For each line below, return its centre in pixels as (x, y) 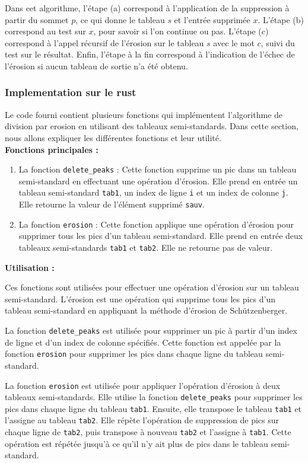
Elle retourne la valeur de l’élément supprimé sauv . (112, 204)
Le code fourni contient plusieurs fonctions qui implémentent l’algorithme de (144, 114)
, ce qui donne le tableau (120, 19)
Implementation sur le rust (71, 92)
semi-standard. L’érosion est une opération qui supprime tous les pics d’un (140, 298)
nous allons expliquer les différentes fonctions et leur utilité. (113, 137)
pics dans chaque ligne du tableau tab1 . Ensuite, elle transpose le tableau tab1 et (153, 408)
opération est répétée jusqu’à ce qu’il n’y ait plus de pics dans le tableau (136, 443)
